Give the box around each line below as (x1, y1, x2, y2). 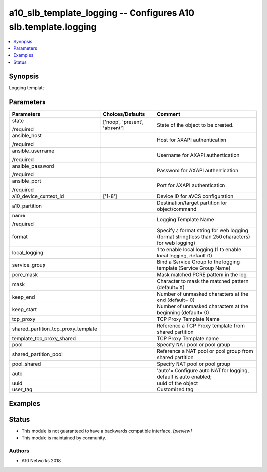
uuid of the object (156, 380, 198, 386)
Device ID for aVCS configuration (156, 193, 234, 200)
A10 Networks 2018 (21, 458, 61, 464)
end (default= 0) (156, 297, 195, 303)
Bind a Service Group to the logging (156, 258, 240, 265)
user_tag (12, 386, 33, 393)
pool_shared (12, 361, 41, 368)
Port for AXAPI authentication (156, 182, 225, 189)
